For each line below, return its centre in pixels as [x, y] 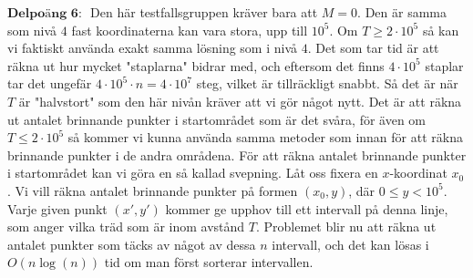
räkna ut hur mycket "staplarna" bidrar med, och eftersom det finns [196, 65]
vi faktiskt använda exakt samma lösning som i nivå [153, 48]
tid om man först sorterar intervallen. [209, 262]
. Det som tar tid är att [373, 48]
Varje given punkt [57, 208]
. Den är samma [402, 12]
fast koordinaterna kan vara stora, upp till [190, 30]
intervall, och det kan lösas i [350, 244]
